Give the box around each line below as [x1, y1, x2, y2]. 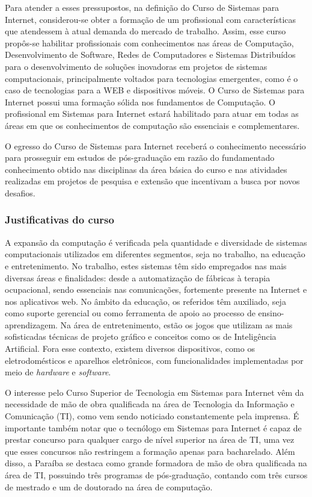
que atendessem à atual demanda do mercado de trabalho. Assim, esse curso [5, 25, 286, 37]
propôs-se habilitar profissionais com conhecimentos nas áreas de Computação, [5, 36, 294, 49]
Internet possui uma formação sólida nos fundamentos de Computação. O [5, 95, 276, 108]
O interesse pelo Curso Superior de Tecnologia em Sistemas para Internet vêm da [5, 386, 304, 398]
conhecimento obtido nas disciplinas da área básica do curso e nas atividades [5, 163, 287, 175]
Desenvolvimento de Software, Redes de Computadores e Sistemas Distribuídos [5, 48, 296, 61]
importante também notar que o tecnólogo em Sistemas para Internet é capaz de [5, 421, 302, 434]
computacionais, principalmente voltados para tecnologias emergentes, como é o [5, 72, 298, 84]
